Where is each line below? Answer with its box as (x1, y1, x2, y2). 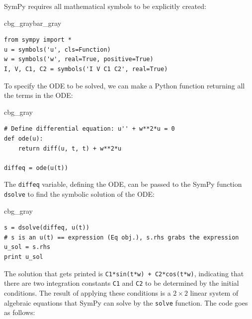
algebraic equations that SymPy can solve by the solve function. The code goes (4, 297, 248, 308)
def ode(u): (4, 135, 43, 142)
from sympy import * (4, 36, 72, 44)
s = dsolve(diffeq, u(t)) (4, 224, 89, 232)
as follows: (4, 307, 35, 318)
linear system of (190, 287, 239, 298)
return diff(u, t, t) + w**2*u (18, 145, 122, 152)
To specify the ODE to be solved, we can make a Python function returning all (4, 80, 245, 90)
